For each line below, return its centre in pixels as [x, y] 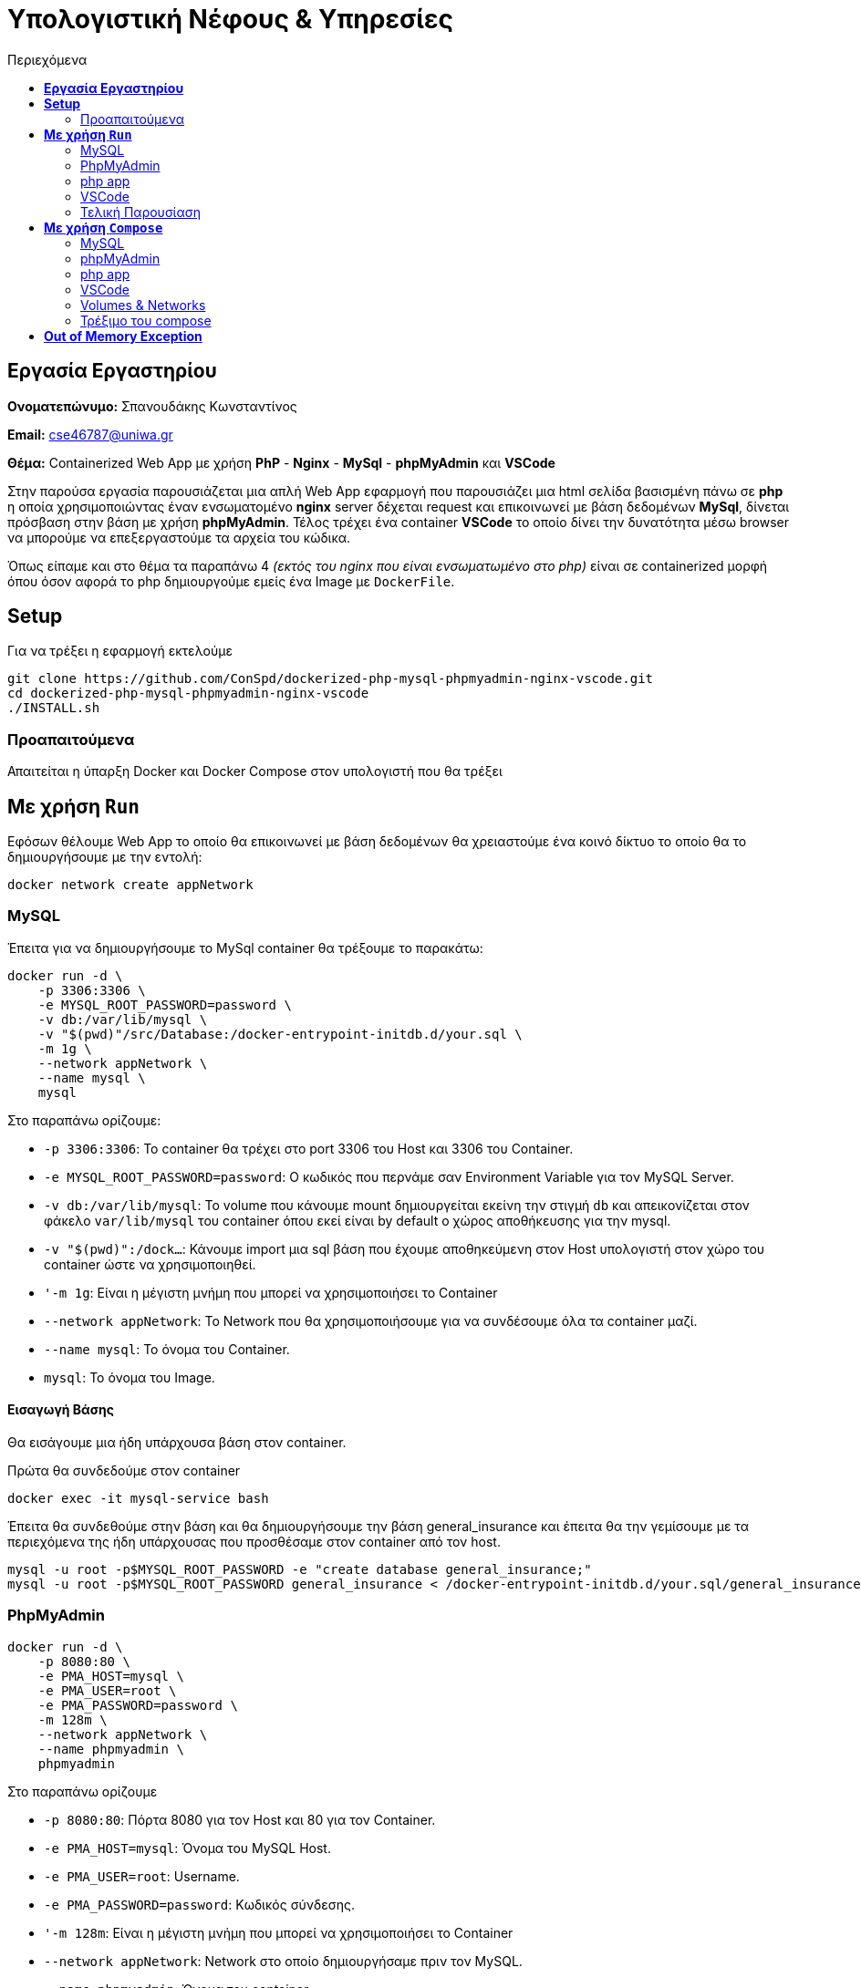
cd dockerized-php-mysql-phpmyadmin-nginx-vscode [188, 694]
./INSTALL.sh [54, 708]
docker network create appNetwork [130, 885]
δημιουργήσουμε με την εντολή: [105, 857]
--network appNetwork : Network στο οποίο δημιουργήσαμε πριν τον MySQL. [283, 1961]
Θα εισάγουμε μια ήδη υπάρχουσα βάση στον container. [177, 1442]
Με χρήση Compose [104, 227]
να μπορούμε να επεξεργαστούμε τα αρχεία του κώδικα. [179, 537]
